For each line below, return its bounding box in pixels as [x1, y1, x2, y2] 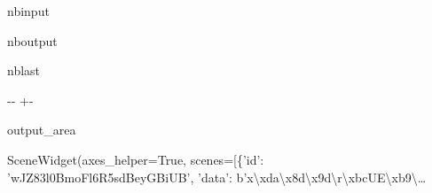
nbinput [7, 2, 50, 19]
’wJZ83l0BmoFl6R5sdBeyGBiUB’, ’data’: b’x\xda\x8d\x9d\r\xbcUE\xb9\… [7, 167, 427, 186]
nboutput [7, 31, 58, 50]
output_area [7, 120, 76, 139]
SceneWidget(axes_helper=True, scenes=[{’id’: [7, 150, 264, 168]
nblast [7, 61, 41, 80]
